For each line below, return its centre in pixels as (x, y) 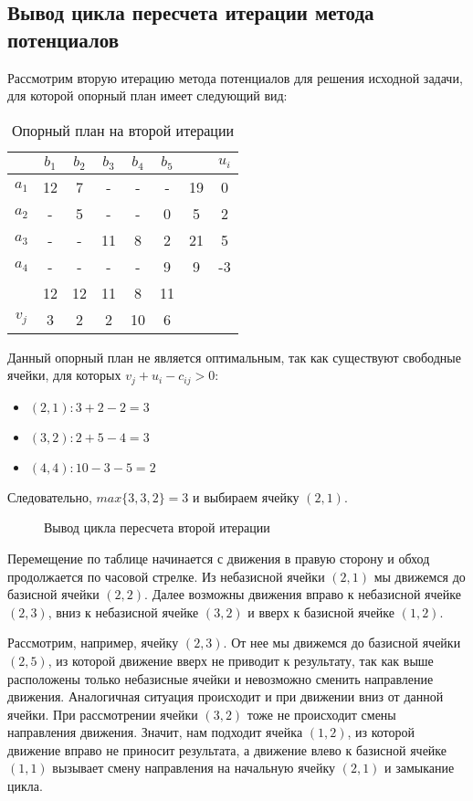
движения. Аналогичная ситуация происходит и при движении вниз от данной (226, 696)
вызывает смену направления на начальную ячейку (194, 768)
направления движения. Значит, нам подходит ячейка (155, 732)
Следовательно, (50, 496)
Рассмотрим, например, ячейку (93, 643)
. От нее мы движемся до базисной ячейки (342, 643)
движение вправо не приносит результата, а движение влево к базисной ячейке (227, 749)
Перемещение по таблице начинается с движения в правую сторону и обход (219, 558)
